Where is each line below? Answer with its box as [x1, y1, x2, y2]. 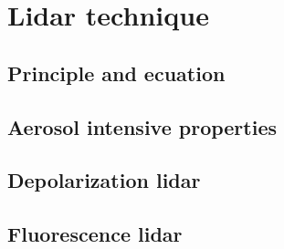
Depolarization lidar [7, 166, 201, 194]
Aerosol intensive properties [7, 112, 278, 140]
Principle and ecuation [7, 58, 226, 87]
